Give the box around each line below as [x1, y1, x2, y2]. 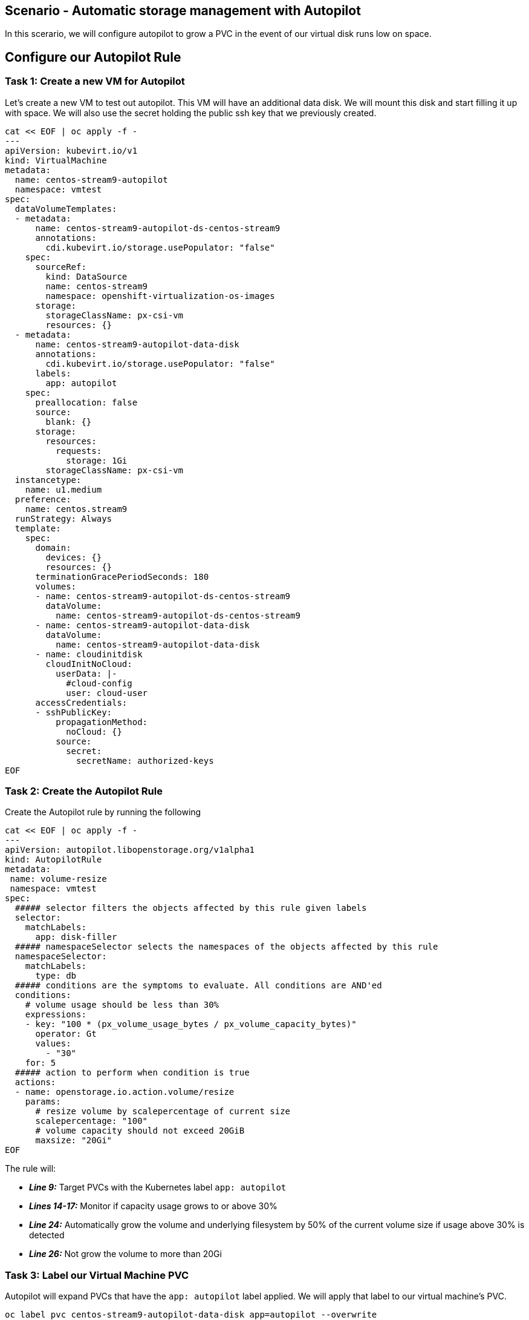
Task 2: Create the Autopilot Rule [5, 785, 163, 798]
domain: [35, 542, 71, 553]
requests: [56, 445, 102, 456]
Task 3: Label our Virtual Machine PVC [5, 1269, 189, 1281]
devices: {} [45, 552, 102, 562]
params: [25, 1097, 61, 1107]
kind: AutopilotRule [5, 855, 102, 865]
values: [35, 1039, 71, 1049]
